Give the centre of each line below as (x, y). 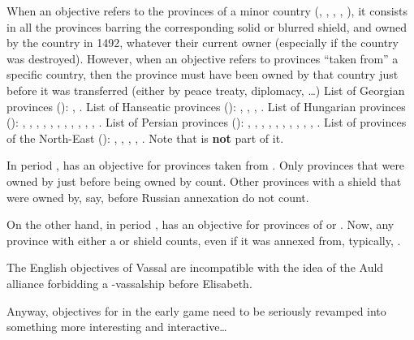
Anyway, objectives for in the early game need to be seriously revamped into (196, 310)
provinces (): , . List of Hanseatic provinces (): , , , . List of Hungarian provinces (206, 106)
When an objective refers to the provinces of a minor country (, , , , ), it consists (207, 11)
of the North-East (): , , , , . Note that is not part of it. (145, 138)
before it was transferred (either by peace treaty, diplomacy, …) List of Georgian (206, 90)
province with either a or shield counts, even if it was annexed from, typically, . (204, 240)
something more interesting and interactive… (117, 327)
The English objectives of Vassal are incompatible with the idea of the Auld (195, 267)
